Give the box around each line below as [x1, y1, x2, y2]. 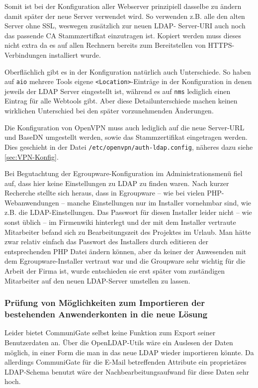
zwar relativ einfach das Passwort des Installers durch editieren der [4, 236, 209, 247]
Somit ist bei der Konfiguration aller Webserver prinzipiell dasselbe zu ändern [4, 1, 242, 11]
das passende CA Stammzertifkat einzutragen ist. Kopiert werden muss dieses [4, 30, 241, 40]
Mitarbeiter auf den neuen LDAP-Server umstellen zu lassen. [4, 275, 190, 286]
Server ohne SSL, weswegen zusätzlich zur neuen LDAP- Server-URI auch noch [4, 20, 246, 31]
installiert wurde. [49, 49, 101, 60]
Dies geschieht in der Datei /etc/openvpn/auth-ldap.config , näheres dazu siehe [4, 141, 253, 152]
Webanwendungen [4, 197, 59, 207]
